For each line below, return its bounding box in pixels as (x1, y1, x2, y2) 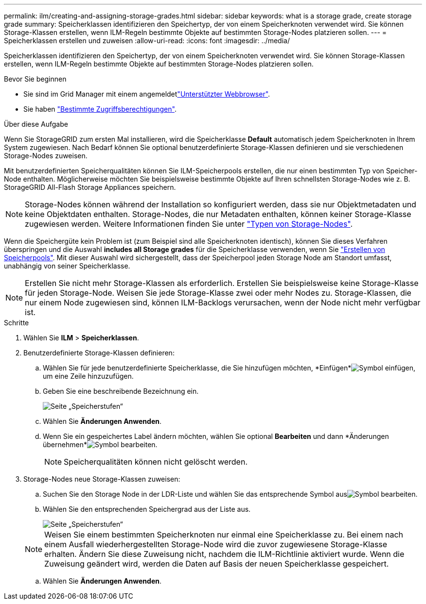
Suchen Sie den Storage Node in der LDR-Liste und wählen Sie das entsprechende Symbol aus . (43, 490, 418, 498)
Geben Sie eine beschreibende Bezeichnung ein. (43, 387, 199, 395)
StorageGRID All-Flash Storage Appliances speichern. (4, 183, 176, 191)
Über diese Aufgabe (4, 120, 68, 128)
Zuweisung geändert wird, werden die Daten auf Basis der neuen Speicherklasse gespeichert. (44, 559, 389, 569)
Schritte (4, 319, 29, 327)
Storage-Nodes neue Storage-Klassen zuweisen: (23, 475, 180, 483)
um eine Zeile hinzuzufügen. (43, 372, 134, 380)
